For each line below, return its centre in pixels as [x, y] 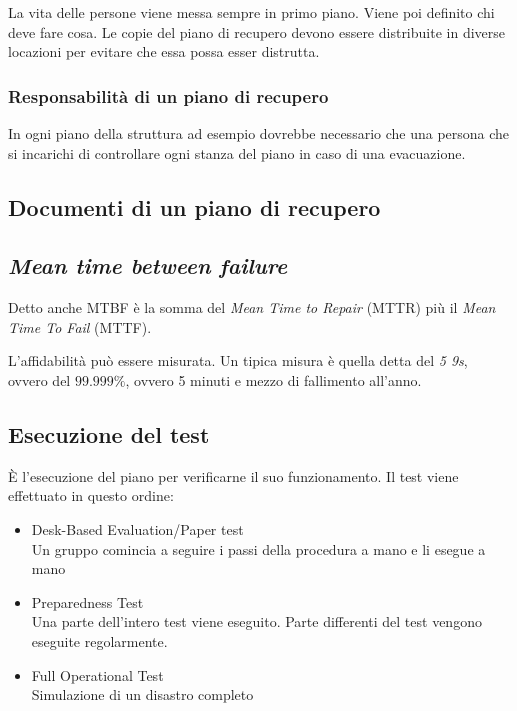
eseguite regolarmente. [99, 640]
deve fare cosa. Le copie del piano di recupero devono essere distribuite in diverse [256, 31]
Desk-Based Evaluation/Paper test [137, 528]
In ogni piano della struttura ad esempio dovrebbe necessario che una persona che [259, 133]
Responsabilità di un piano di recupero [168, 95]
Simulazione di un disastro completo [142, 694]
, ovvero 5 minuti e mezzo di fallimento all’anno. [273, 379]
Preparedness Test [87, 601]
